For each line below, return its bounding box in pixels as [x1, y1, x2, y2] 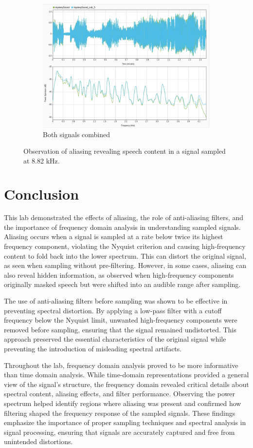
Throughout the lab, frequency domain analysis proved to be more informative [4, 360, 238, 370]
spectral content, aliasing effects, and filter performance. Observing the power [4, 388, 235, 399]
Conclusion [4, 184, 79, 204]
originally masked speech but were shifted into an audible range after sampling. [4, 279, 241, 289]
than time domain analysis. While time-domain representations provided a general [4, 369, 249, 380]
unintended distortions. [4, 436, 73, 447]
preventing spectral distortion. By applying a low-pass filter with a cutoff [4, 305, 222, 315]
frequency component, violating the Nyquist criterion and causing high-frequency [4, 241, 246, 251]
